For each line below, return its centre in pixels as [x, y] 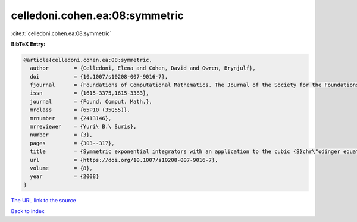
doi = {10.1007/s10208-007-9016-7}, [99, 76]
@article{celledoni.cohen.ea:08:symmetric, [88, 60]
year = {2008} [65, 176]
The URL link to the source [44, 200]
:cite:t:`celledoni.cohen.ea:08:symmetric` [61, 33]
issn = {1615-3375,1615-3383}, [90, 93]
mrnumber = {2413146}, [71, 118]
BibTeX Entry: [28, 44]
